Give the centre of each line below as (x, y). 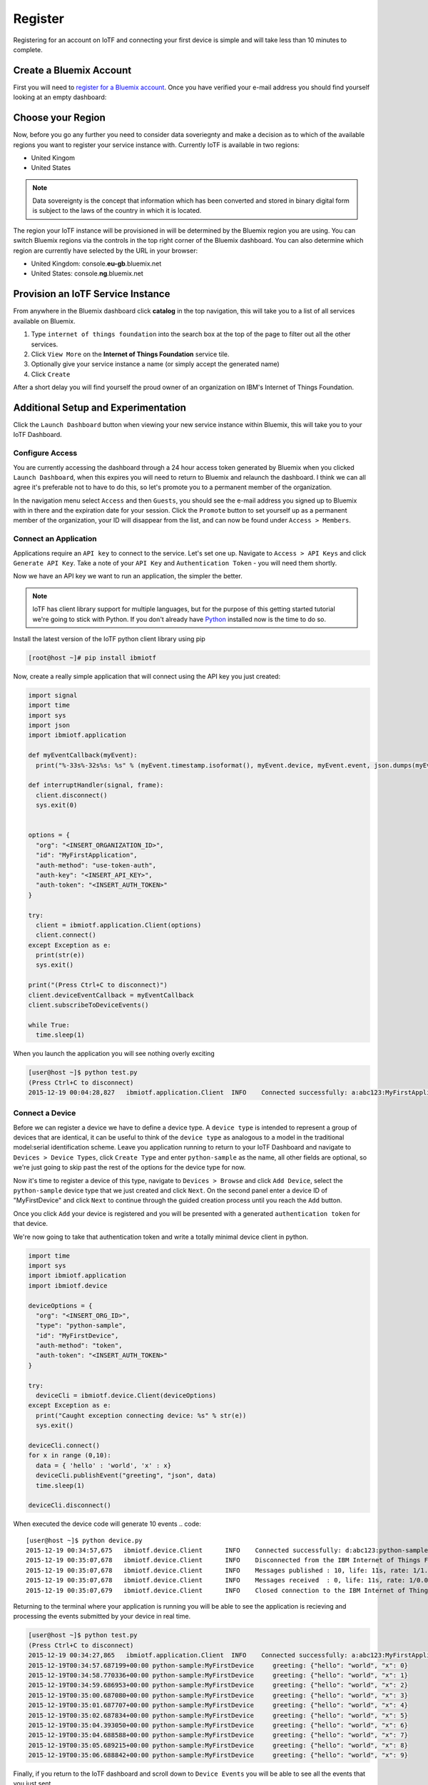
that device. (31, 1224)
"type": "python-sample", (81, 1326)
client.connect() (66, 935)
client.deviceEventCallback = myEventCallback (111, 995)
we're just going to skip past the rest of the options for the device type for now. (129, 1167)
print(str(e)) (61, 955)
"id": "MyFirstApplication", (87, 855)
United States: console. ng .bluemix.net (87, 273)
